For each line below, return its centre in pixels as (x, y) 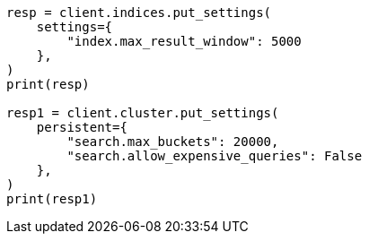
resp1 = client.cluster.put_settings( (143, 113)
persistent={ (82, 127)
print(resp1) (52, 199)
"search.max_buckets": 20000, (173, 142)
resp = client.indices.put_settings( (139, 13)
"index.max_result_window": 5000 (184, 41)
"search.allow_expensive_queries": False (215, 156)
